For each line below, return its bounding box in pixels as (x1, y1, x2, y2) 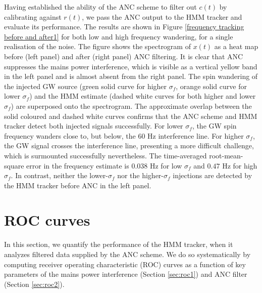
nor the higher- (117, 170, 164, 181)
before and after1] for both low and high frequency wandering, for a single (4, 31, 233, 41)
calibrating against (4, 11, 62, 22)
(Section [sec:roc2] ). (4, 278, 65, 289)
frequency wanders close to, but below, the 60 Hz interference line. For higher (4, 130, 244, 141)
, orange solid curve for (176, 80, 247, 91)
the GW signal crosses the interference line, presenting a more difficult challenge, (4, 140, 254, 151)
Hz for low (149, 160, 182, 171)
